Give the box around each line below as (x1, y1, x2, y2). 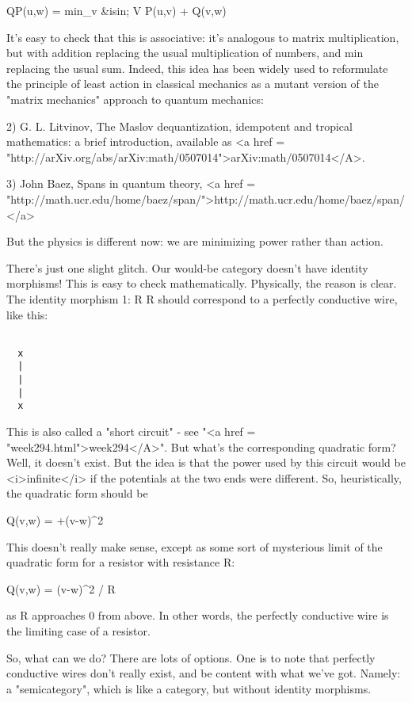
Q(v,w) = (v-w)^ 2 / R (6, 580, 116, 597)
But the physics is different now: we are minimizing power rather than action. (6, 233, 383, 250)
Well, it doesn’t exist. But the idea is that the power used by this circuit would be (6, 454, 406, 471)
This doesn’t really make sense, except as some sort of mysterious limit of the (6, 538, 383, 555)
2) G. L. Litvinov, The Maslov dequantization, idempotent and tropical (6, 117, 353, 134)
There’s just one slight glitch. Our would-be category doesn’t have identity (6, 259, 368, 276)
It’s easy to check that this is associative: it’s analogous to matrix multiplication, (6, 29, 399, 45)
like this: (6, 306, 48, 322)
